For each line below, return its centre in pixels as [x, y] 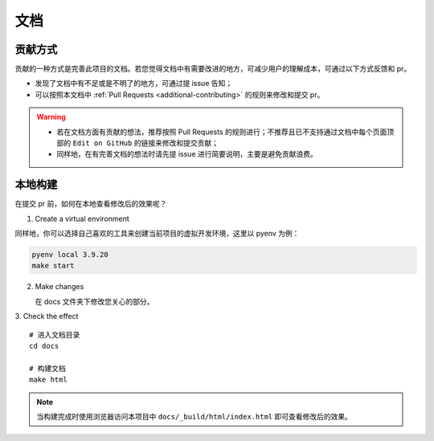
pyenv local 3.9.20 [70, 255]
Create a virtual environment [82, 218]
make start [53, 266]
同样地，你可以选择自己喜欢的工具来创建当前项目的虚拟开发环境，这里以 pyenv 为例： [157, 234]
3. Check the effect [47, 316]
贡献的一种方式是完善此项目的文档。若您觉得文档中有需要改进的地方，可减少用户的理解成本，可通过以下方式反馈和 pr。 [213, 69]
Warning [51, 117]
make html [48, 380]
